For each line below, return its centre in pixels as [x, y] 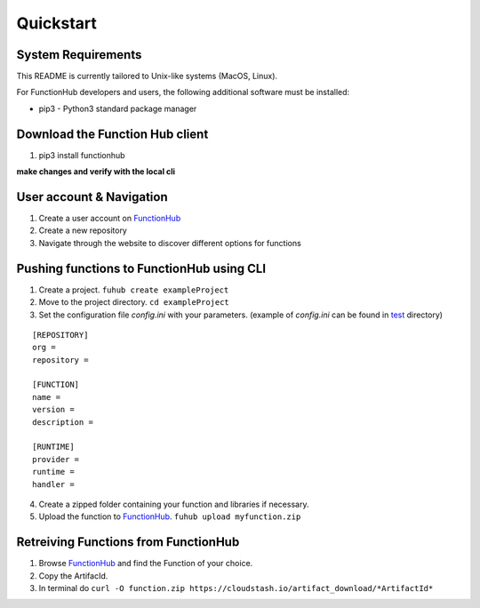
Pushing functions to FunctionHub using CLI [141, 268]
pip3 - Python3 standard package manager [118, 108]
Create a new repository [83, 230]
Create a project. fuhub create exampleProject [134, 290]
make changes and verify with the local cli [96, 172]
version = [53, 410]
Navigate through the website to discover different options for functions [170, 243]
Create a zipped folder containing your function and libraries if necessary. [174, 504]
